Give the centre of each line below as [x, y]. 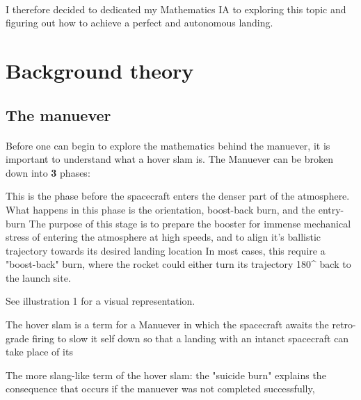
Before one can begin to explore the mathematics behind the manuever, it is [168, 145]
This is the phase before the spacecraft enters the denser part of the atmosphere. [178, 196]
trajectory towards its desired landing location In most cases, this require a [166, 250]
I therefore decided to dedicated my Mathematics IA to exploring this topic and [176, 9]
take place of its [39, 352]
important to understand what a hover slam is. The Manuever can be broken [169, 159]
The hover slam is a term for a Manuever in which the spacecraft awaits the [167, 325]
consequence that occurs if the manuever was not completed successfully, [160, 389]
